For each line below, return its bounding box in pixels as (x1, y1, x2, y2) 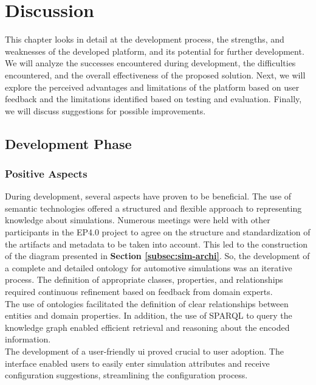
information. (5, 333, 51, 345)
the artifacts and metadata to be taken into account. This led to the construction (5, 237, 308, 250)
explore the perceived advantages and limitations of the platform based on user (5, 80, 300, 93)
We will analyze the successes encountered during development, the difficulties (5, 57, 296, 69)
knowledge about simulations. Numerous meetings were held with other (5, 213, 270, 226)
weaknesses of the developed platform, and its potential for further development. (5, 44, 304, 57)
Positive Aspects (5, 165, 88, 181)
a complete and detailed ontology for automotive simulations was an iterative (5, 261, 292, 274)
